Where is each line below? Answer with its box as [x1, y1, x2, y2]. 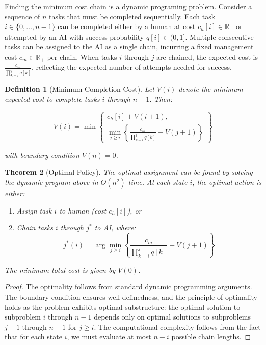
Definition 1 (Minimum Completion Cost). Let [5, 84, 154, 94]
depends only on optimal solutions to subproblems [94, 311, 251, 322]
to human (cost [59, 205, 107, 216]
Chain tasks [16, 222, 54, 233]
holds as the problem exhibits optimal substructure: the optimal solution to [5, 301, 241, 312]
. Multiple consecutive [185, 31, 254, 42]
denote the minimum [178, 84, 243, 94]
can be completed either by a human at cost [58, 21, 196, 32]
